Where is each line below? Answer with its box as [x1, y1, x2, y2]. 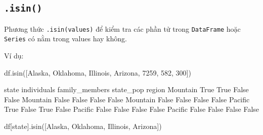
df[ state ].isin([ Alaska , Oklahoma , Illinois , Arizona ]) [4, 121, 162, 131]
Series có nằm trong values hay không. [4, 33, 127, 44]
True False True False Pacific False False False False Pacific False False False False [4, 104, 259, 114]
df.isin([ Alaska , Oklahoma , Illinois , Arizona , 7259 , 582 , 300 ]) [4, 67, 191, 78]
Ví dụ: [4, 50, 24, 61]
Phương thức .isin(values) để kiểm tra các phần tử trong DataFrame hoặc [4, 23, 241, 34]
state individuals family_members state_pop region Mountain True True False [4, 84, 249, 95]
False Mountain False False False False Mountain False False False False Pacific [4, 94, 250, 104]
